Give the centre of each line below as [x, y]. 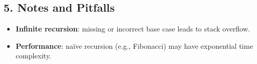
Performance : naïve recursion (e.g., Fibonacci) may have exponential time [134, 45]
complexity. [34, 56]
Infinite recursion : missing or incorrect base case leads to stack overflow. [133, 29]
